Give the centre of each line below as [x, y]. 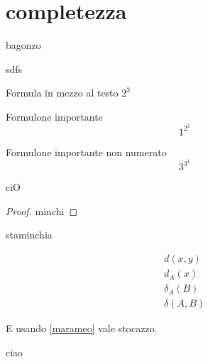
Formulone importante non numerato [86, 152]
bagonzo [23, 45]
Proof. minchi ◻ [42, 210]
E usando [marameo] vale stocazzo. [82, 328]
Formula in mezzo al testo [62, 93]
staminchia [29, 235]
